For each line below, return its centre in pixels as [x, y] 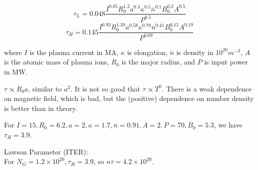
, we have [228, 125]
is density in [195, 52]
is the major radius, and [158, 62]
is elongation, [147, 52]
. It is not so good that [106, 88]
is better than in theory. [41, 108]
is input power [226, 62]
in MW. [16, 71]
